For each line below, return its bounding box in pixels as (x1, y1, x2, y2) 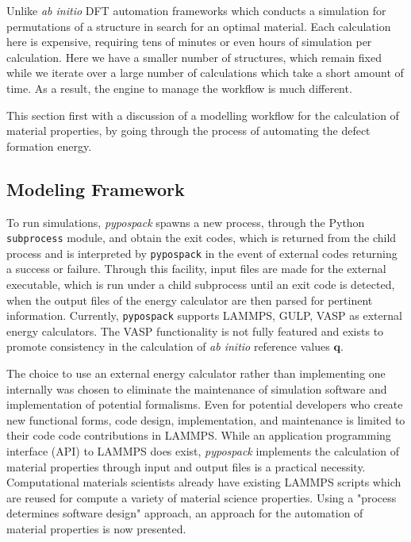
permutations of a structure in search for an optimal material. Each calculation (6, 17, 391, 34)
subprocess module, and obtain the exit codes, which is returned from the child (6, 229, 397, 246)
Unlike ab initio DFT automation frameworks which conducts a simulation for (6, 2, 386, 18)
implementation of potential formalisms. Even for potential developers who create (6, 396, 403, 413)
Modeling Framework (6, 176, 185, 201)
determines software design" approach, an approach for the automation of (6, 505, 363, 521)
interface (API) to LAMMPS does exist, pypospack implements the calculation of (6, 443, 400, 459)
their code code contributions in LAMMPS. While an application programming (6, 427, 391, 444)
